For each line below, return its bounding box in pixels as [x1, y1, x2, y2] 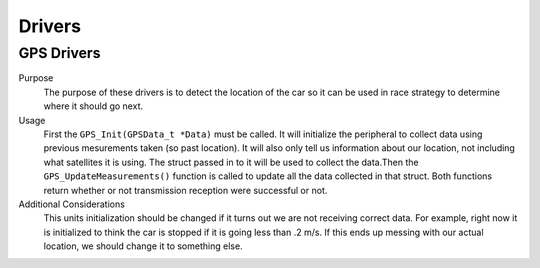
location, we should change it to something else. [43, 240, 244, 252]
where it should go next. [43, 100, 144, 112]
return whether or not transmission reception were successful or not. [43, 184, 328, 196]
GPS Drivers [18, 44, 101, 62]
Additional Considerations [18, 198, 125, 210]
